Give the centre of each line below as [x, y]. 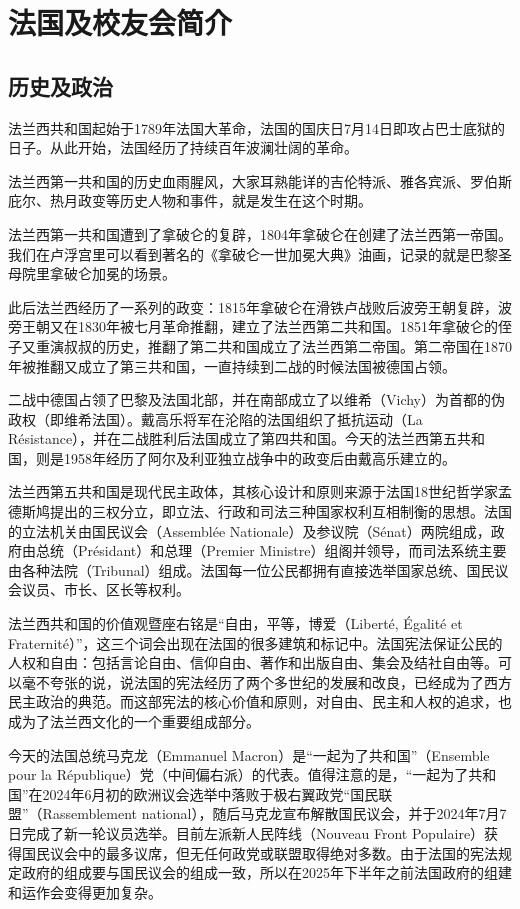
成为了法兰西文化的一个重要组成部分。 [134, 721]
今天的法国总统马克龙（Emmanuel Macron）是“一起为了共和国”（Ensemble [249, 754]
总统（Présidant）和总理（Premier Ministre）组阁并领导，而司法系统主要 [271, 550]
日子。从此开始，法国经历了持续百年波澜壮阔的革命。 [183, 147]
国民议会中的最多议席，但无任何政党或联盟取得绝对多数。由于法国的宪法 [259, 852]
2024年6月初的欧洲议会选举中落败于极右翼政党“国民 [210, 793]
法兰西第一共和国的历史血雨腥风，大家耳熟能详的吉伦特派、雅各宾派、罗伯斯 [260, 180]
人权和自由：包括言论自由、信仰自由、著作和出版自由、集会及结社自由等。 [253, 662]
